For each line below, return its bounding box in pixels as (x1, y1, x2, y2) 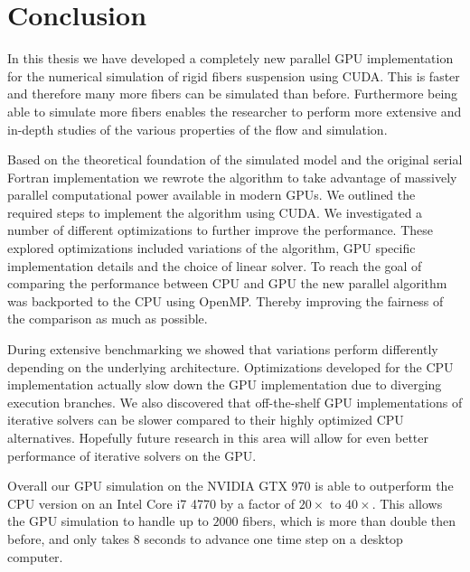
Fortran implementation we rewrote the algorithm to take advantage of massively (7, 167, 457, 186)
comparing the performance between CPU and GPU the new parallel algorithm (7, 274, 447, 293)
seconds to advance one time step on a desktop (144, 529, 403, 548)
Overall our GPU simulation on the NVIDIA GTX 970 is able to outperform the (7, 476, 454, 495)
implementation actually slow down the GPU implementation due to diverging (7, 375, 442, 394)
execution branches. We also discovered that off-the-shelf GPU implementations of (7, 392, 463, 411)
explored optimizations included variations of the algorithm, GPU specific (7, 239, 416, 258)
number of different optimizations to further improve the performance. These (7, 220, 433, 239)
